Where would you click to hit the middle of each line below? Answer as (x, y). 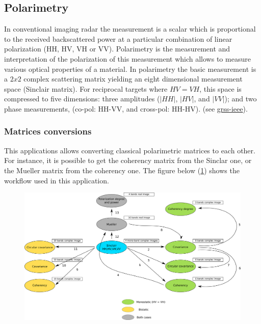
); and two (241, 99)
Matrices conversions (48, 131)
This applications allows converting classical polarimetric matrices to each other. (130, 150)
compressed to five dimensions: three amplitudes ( (82, 99)
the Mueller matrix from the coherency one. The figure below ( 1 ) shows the (122, 170)
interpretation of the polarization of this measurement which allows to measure (127, 58)
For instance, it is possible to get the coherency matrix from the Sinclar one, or (128, 160)
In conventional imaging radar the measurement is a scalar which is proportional (130, 29)
